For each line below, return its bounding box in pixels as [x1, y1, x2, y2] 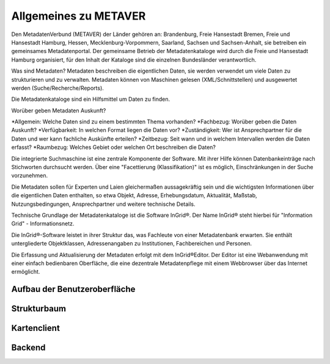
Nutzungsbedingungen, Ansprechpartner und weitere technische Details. [11, 200, 196, 208]
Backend [11, 343, 46, 353]
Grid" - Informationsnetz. [11, 220, 75, 227]
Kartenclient [11, 323, 61, 333]
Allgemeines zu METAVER [11, 9, 146, 23]
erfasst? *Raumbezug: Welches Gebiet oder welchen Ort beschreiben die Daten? [11, 144, 216, 151]
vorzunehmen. [11, 172, 48, 180]
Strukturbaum [11, 304, 67, 314]
